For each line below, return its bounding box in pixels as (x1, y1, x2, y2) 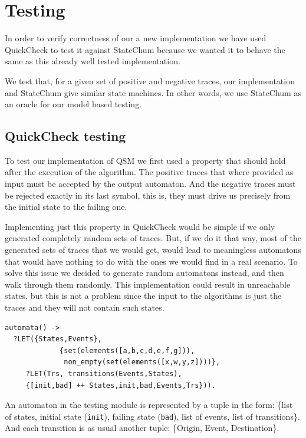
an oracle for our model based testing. (5, 98, 142, 110)
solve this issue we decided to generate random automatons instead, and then (5, 266, 284, 279)
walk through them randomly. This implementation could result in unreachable (5, 278, 291, 290)
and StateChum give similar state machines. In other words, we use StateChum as (5, 86, 301, 98)
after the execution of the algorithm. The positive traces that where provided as (5, 166, 294, 178)
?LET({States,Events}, (13, 335, 102, 344)
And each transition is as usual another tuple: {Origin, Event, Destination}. (5, 421, 279, 434)
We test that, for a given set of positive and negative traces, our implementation (5, 74, 295, 87)
